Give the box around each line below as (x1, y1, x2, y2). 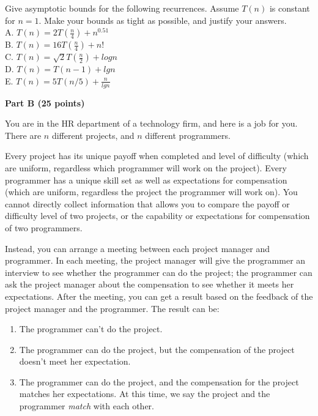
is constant (269, 2, 310, 14)
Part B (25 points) (5, 96, 85, 109)
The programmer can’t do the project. (19, 322, 163, 335)
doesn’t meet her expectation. (19, 355, 131, 368)
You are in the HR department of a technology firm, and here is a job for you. (5, 117, 298, 130)
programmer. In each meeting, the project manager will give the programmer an (5, 254, 306, 267)
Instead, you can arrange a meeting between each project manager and (5, 242, 270, 254)
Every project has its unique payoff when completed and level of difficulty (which (5, 149, 309, 162)
